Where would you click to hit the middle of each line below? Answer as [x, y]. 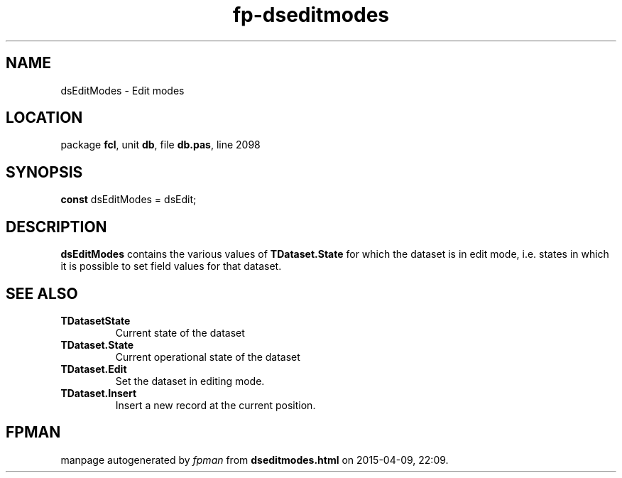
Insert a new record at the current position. [215, 405]
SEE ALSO [42, 293]
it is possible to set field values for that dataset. [171, 266]
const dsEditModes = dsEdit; [129, 200]
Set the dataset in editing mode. [190, 381]
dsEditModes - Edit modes [122, 90]
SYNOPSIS [44, 172]
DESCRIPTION [56, 227]
